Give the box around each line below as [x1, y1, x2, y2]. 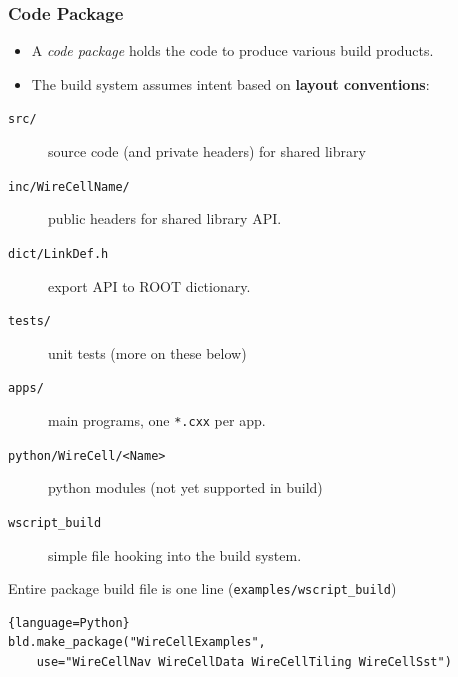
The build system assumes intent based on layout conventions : [31, 73, 430, 94]
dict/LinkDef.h [8, 246, 109, 261]
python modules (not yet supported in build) [48, 477, 323, 498]
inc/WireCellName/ [8, 179, 130, 194]
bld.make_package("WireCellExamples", [8, 635, 266, 650]
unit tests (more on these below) [48, 342, 247, 363]
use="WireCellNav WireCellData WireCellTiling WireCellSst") [36, 655, 452, 670]
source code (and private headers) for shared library [48, 141, 366, 162]
